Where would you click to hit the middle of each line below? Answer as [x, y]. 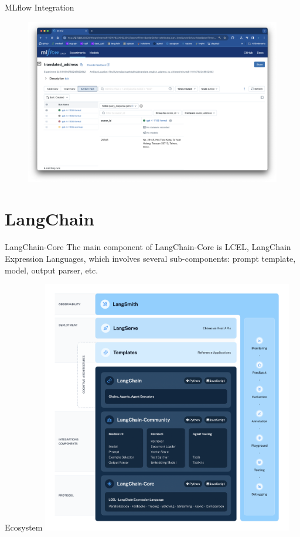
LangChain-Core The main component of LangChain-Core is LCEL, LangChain [148, 247]
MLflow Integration [40, 7]
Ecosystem [24, 527]
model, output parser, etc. [52, 270]
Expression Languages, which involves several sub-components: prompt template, [150, 259]
